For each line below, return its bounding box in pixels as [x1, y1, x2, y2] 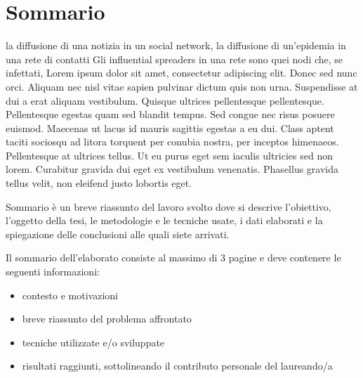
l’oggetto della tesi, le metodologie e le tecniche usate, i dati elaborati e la [6, 213, 323, 228]
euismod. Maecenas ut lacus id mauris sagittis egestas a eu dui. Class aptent [6, 120, 334, 135]
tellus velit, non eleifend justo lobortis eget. [6, 176, 192, 190]
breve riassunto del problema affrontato [22, 311, 192, 326]
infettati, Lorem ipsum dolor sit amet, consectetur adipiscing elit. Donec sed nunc [6, 65, 357, 80]
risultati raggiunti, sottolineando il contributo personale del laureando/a [22, 358, 333, 373]
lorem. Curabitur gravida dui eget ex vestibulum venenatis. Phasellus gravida [6, 162, 339, 176]
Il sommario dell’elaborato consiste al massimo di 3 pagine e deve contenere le [6, 250, 341, 265]
